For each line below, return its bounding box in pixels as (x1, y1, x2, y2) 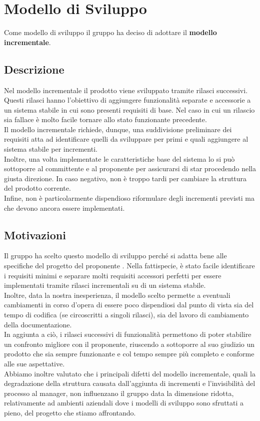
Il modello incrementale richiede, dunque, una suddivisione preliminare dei (4, 124, 232, 134)
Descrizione (4, 61, 64, 77)
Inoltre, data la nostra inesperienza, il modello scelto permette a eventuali (4, 289, 230, 300)
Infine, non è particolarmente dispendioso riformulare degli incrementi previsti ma (4, 193, 255, 203)
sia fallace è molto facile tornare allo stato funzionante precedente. (4, 114, 207, 125)
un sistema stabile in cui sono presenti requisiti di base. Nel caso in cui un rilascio (4, 104, 255, 115)
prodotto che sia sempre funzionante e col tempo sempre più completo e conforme (4, 348, 254, 359)
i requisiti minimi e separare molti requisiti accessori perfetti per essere (4, 270, 221, 280)
